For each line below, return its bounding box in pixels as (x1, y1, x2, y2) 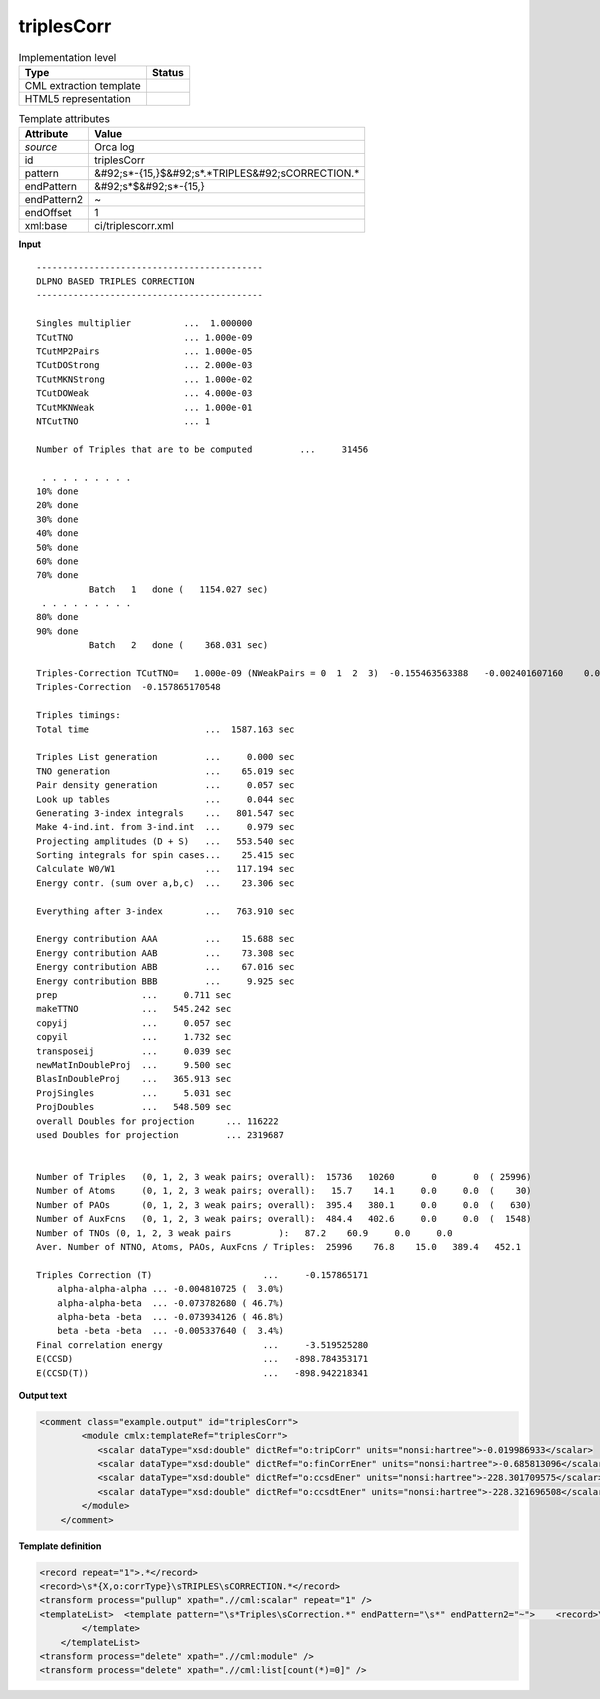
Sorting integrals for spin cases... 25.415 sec (36, 850, 295, 861)
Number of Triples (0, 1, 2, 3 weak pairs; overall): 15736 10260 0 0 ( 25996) (36, 1171, 532, 1183)
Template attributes (18, 112, 110, 126)
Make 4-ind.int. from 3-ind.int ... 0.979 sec (36, 821, 295, 833)
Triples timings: (36, 710, 121, 721)
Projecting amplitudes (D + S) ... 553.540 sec (36, 835, 295, 847)
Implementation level (18, 50, 117, 64)
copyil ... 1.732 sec (36, 1031, 232, 1043)
